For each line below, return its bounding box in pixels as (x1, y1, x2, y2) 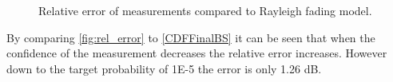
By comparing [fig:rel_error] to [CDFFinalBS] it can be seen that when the (6, 29, 375, 45)
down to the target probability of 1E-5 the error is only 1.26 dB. (6, 60, 322, 76)
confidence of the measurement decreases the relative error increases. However (6, 45, 387, 61)
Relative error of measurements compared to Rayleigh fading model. (38, 2, 372, 18)
